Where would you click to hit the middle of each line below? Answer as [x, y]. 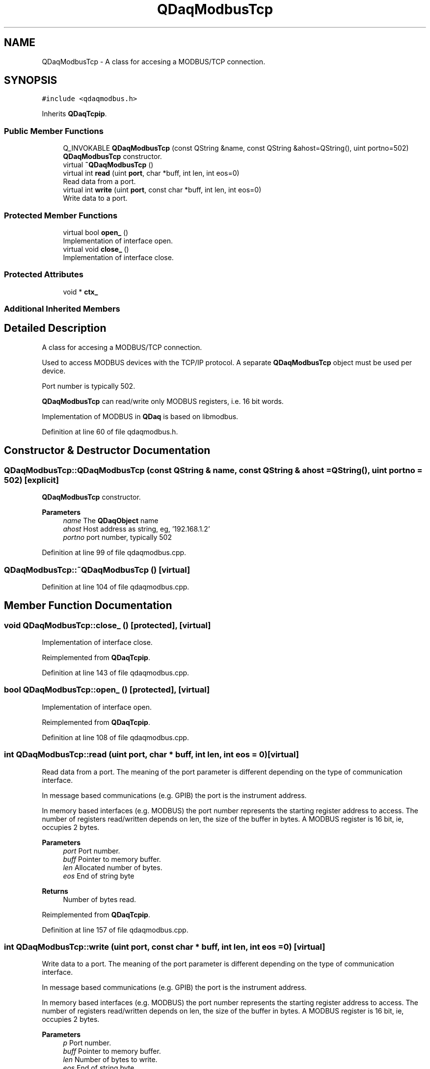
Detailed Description [55, 328]
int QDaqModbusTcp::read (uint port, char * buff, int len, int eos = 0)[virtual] [151, 755]
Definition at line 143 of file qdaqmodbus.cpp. [116, 673]
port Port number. [92, 851]
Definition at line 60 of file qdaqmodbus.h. [110, 431]
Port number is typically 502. [89, 386]
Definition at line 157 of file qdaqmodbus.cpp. [115, 930]
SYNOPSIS [31, 80]
